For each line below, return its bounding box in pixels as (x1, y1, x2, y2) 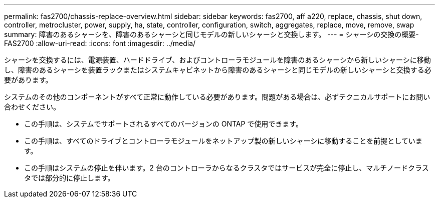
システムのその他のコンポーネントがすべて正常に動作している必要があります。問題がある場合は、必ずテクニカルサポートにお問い (4, 92, 430, 101)
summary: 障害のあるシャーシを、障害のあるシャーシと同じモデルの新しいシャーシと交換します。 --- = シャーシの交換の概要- (4, 30, 419, 38)
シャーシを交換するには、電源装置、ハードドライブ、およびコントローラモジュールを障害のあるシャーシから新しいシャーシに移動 (4, 55, 431, 64)
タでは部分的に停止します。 (24, 173, 115, 182)
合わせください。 (4, 102, 60, 111)
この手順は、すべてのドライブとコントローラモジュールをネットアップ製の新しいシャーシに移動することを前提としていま (24, 136, 422, 145)
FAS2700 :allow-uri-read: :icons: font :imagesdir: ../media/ (4, 39, 196, 47)
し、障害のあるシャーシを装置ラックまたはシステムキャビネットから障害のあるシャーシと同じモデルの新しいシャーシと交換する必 (4, 65, 431, 74)
